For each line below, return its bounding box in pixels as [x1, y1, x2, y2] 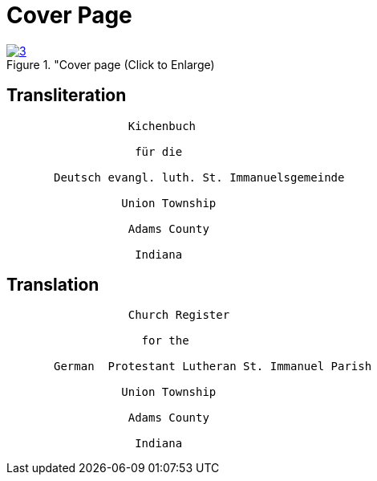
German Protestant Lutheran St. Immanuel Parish [54, 360, 372, 373]
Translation [6, 275, 99, 296]
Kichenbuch [128, 119, 197, 132]
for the [141, 334, 189, 348]
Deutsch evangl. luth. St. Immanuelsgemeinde [54, 170, 345, 184]
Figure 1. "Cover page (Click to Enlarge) [6, 57, 215, 71]
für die [135, 145, 183, 158]
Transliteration [6, 85, 127, 106]
